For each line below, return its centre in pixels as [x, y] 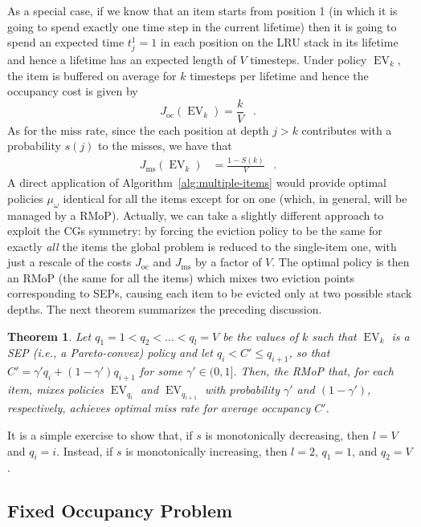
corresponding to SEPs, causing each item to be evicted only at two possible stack [210, 293]
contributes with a [347, 130]
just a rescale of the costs [69, 262]
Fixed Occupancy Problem [120, 511]
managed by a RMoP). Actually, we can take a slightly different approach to [196, 215]
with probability [242, 389]
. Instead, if [85, 450]
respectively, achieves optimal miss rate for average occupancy [159, 408]
